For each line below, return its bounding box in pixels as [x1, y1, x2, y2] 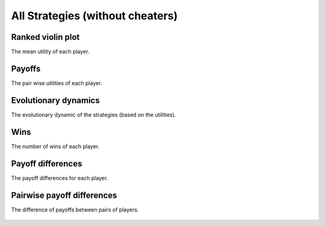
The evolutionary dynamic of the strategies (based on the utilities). [11, 111, 176, 118]
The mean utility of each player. [11, 48, 90, 55]
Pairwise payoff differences [11, 190, 117, 200]
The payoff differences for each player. [11, 174, 108, 181]
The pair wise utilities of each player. [11, 79, 102, 87]
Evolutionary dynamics [11, 95, 100, 105]
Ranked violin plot [11, 32, 80, 42]
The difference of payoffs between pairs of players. [11, 206, 139, 213]
